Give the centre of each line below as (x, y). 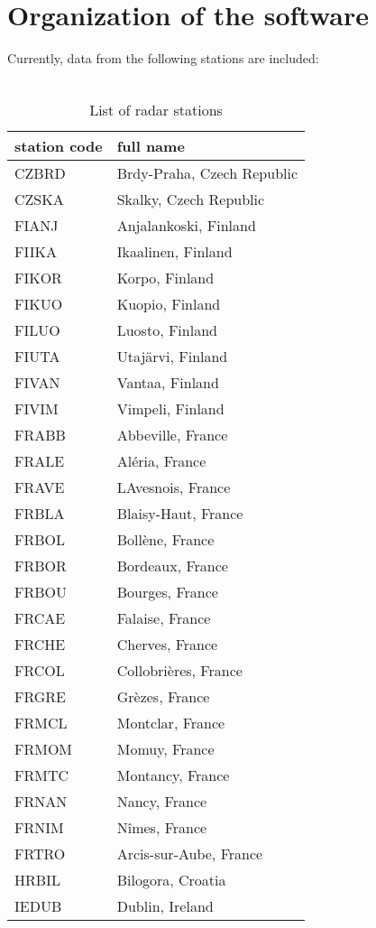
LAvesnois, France (174, 487)
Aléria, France (161, 461)
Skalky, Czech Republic (191, 200)
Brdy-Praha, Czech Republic (207, 173)
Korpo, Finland (165, 278)
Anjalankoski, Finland (186, 226)
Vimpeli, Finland (170, 409)
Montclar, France (171, 723)
